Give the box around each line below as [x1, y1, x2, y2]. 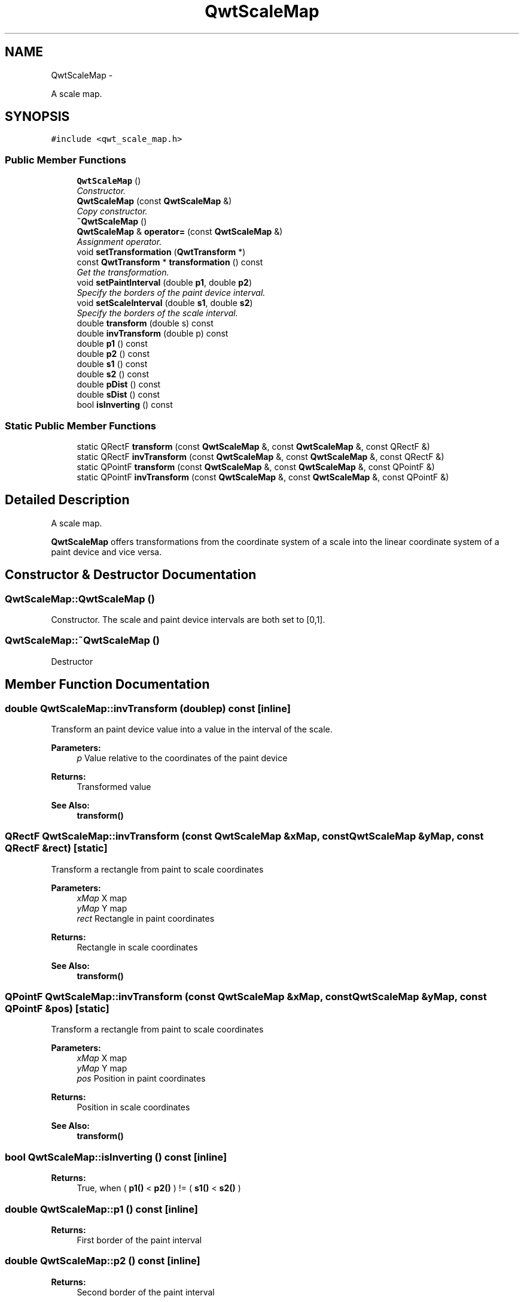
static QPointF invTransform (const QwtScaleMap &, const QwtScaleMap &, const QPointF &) [77, 471, 449, 482]
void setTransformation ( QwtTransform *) [77, 247, 246, 258]
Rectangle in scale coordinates [77, 941, 198, 952]
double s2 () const [77, 369, 150, 380]
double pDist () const [77, 379, 161, 390]
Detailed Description [5, 492, 130, 508]
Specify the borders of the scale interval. [77, 308, 238, 319]
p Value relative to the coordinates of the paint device [77, 752, 288, 763]
